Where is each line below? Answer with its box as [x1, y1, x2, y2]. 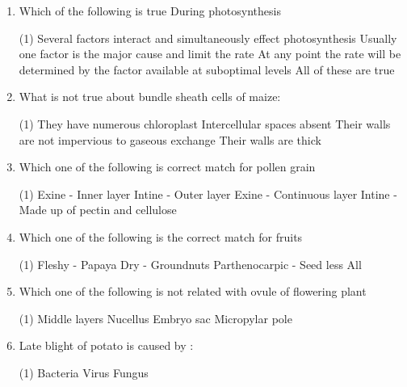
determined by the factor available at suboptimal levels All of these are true [19, 61, 395, 78]
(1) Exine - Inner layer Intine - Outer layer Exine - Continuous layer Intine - [19, 185, 397, 202]
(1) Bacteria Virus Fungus [19, 364, 149, 381]
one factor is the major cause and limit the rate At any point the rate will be [19, 45, 401, 62]
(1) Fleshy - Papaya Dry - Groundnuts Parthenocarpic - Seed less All [19, 255, 362, 272]
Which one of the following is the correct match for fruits [19, 228, 303, 245]
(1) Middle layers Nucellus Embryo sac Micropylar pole [19, 309, 292, 326]
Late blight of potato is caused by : [19, 337, 194, 354]
